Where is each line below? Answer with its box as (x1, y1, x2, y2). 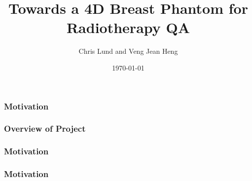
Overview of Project (4, 122, 86, 135)
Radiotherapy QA (66, 17, 190, 37)
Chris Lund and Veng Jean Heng (78, 46, 178, 56)
